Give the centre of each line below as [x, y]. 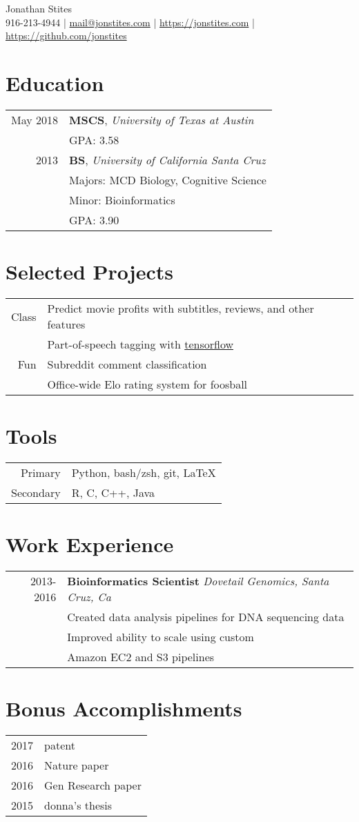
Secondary [36, 493]
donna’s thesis [78, 805]
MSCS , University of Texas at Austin [162, 119]
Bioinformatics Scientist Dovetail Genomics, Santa [198, 581]
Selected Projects [89, 272]
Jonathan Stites [39, 8]
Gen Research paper [93, 785]
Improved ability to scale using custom [161, 637]
